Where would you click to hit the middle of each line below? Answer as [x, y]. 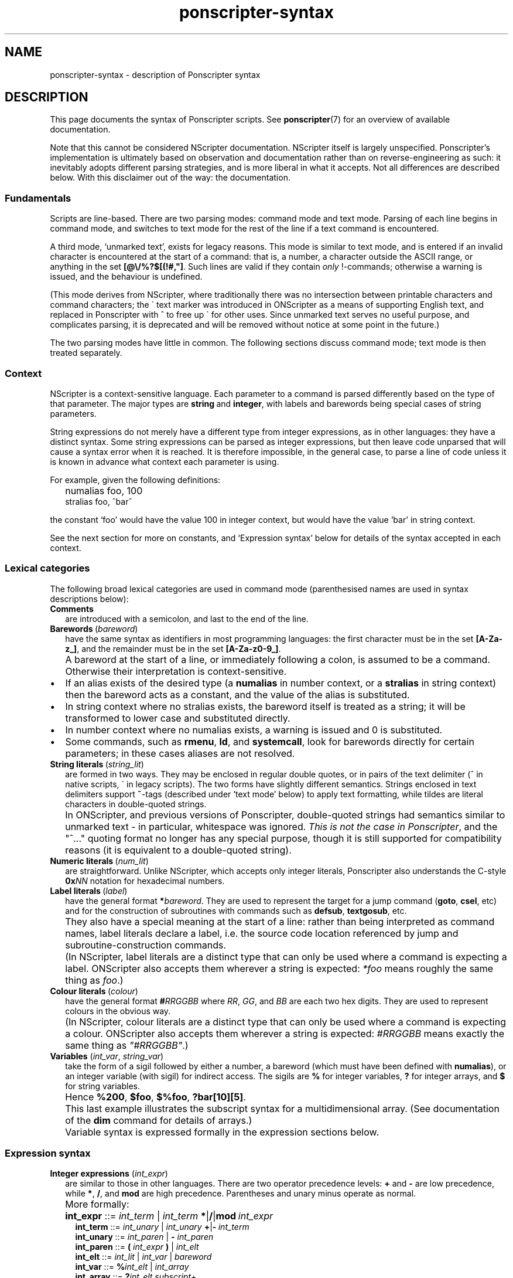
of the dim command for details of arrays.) [159, 1120]
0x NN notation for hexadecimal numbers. [145, 881]
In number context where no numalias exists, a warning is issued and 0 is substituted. [254, 730]
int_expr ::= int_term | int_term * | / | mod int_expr [169, 1216]
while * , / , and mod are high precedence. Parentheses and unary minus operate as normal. [241, 1194]
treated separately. [86, 353]
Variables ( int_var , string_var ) [107, 1056]
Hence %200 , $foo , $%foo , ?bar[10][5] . [155, 1097]
